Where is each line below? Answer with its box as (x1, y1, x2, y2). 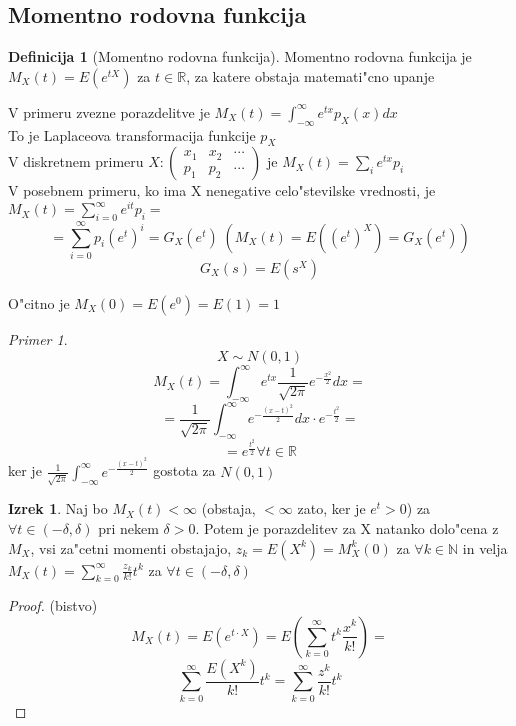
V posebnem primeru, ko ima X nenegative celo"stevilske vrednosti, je (8, 180, 436, 201)
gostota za (153, 460, 216, 481)
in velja (462, 537, 508, 558)
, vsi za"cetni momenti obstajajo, (30, 537, 232, 558)
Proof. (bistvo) (8, 595, 98, 616)
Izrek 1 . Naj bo (8, 498, 108, 519)
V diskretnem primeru (8, 151, 144, 172)
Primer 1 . (8, 328, 68, 349)
